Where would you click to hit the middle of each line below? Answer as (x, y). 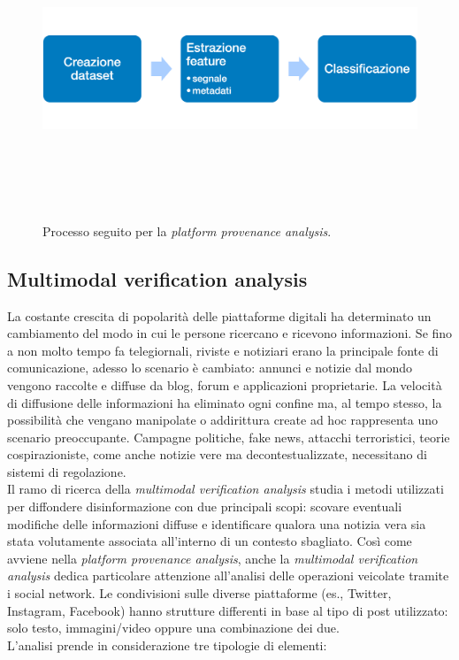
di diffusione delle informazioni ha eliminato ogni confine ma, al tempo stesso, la (225, 402)
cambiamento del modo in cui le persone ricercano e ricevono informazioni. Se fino (230, 333)
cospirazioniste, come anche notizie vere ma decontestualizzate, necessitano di (217, 454)
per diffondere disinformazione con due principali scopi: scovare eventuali (205, 507)
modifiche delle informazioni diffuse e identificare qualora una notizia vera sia (217, 523)
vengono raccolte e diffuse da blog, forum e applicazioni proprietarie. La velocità (225, 384)
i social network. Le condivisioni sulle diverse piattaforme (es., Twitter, (199, 593)
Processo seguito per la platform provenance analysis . (187, 230)
